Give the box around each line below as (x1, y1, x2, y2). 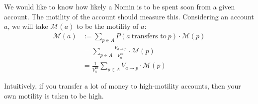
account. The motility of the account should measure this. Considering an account (4, 11, 254, 21)
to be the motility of (76, 21, 139, 31)
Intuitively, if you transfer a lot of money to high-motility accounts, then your (4, 81, 241, 91)
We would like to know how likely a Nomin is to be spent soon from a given (4, 1, 235, 11)
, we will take (7, 21, 48, 31)
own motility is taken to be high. (4, 91, 104, 101)
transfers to (131, 32, 167, 40)
